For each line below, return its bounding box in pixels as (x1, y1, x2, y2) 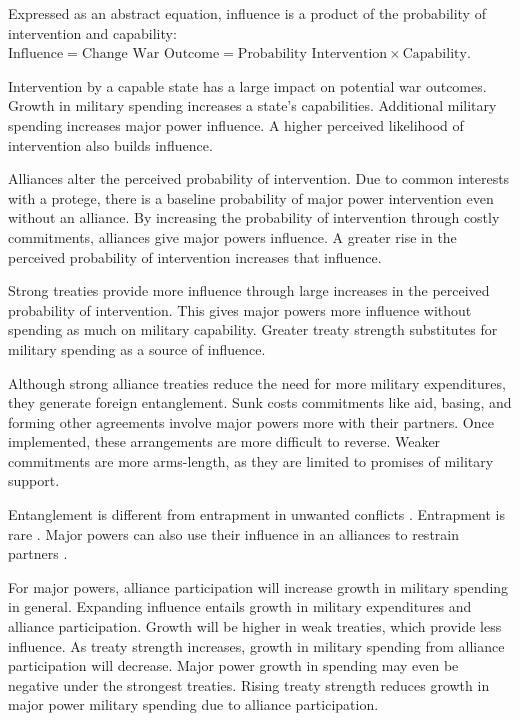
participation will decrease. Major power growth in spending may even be (8, 655, 459, 676)
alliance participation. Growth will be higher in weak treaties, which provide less (8, 616, 502, 637)
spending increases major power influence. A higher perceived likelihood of (8, 114, 464, 135)
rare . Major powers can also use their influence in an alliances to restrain (8, 523, 459, 544)
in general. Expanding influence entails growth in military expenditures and (8, 596, 472, 617)
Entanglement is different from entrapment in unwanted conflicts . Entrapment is (8, 504, 505, 525)
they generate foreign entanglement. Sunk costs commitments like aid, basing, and (8, 392, 512, 413)
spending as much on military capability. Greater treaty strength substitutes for (8, 319, 498, 340)
